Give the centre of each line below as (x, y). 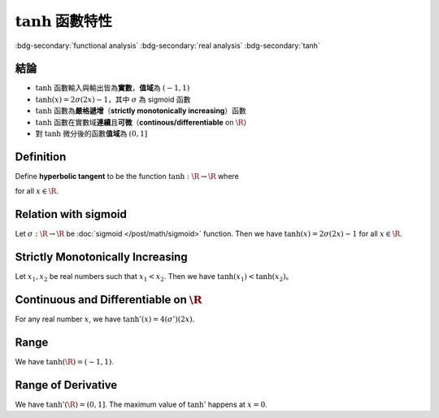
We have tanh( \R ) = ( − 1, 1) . (64, 361)
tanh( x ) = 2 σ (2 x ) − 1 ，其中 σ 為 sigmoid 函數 (113, 99)
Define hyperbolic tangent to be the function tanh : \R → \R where (127, 176)
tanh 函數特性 (64, 21)
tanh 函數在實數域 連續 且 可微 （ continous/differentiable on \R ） (143, 122)
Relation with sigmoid (71, 214)
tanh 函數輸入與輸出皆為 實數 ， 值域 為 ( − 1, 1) (113, 88)
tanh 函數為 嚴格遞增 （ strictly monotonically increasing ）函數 (141, 111)
